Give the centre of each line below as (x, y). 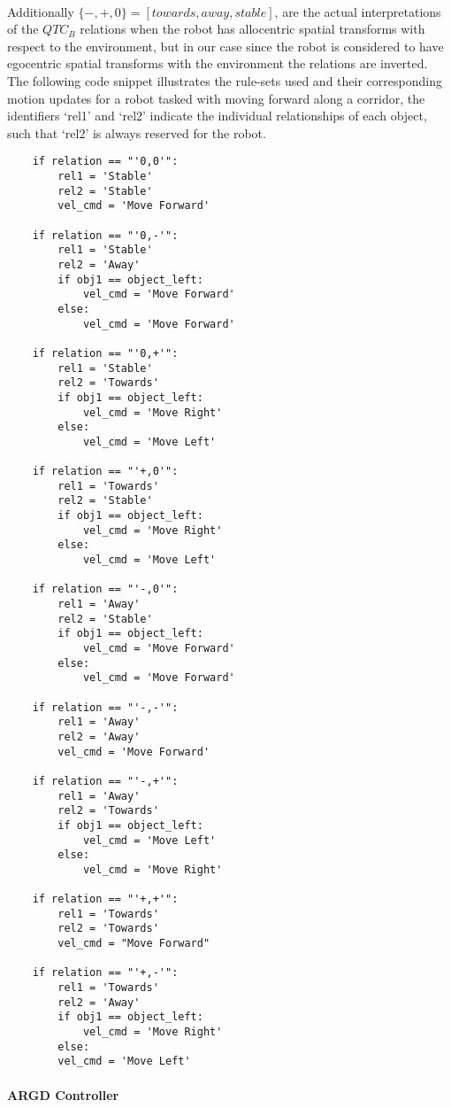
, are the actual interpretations (358, 11)
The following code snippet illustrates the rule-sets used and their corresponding (225, 80)
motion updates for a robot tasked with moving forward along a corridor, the (216, 98)
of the (23, 29)
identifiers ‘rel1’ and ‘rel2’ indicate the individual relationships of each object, (217, 116)
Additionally (41, 11)
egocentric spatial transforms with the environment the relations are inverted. (218, 63)
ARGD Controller (63, 1094)
